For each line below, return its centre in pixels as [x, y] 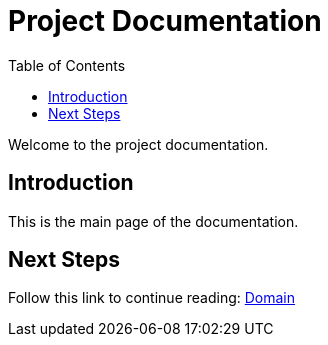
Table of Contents [67, 65]
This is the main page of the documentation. [153, 221]
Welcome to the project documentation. [138, 144]
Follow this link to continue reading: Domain [152, 298]
